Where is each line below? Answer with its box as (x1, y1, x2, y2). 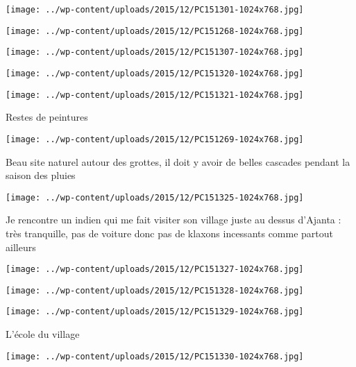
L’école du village (6, 327, 80, 341)
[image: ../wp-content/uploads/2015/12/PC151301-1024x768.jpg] (6, 5, 304, 15)
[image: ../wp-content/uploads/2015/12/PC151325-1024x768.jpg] (6, 192, 304, 203)
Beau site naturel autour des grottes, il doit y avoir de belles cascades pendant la (6, 154, 350, 169)
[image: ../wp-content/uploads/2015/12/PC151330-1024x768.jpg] (6, 351, 304, 361)
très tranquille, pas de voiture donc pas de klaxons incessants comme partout (6, 225, 334, 240)
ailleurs (6, 239, 36, 254)
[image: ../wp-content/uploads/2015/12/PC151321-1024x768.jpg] (6, 89, 304, 100)
